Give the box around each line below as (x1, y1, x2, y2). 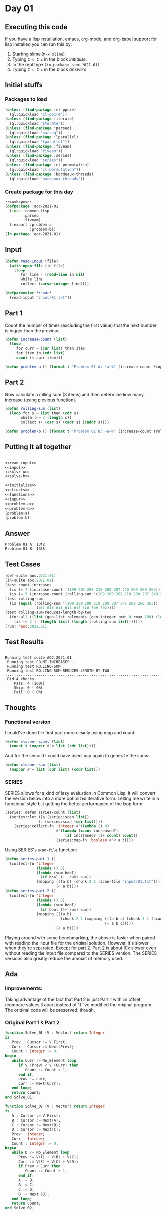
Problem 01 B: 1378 (5, 546, 45, 551)
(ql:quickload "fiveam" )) (9, 148, 63, 154)
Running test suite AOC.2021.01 (5, 655, 72, 660)
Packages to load (5, 96, 47, 103)
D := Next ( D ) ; (18, 1192, 50, 1197)
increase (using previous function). (5, 397, 77, 403)
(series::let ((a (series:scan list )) (9, 814, 90, 819)
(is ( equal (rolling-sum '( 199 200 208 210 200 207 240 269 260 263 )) (9, 601, 158, 606)
